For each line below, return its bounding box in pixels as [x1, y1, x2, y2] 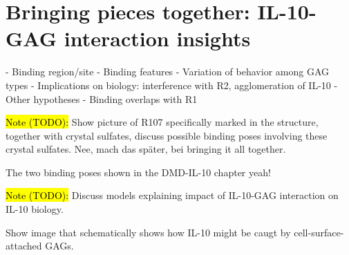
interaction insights [64, 24, 251, 53]
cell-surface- [294, 225, 344, 239]
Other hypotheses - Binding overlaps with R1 [6, 91, 198, 106]
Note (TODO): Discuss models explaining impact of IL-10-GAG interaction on [6, 188, 339, 202]
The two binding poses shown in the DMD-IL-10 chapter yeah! [6, 164, 271, 179]
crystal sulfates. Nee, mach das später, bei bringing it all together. [6, 142, 286, 156]
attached [6, 238, 42, 253]
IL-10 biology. [6, 202, 64, 216]
